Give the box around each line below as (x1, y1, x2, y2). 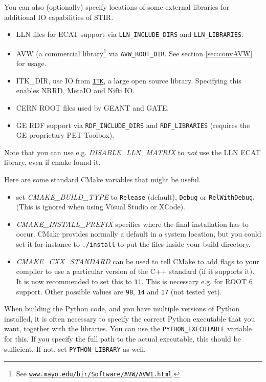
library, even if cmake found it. (4, 157, 101, 167)
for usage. (16, 58, 47, 69)
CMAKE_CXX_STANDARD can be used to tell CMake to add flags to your (16, 256, 259, 266)
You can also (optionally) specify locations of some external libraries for (4, 2, 230, 12)
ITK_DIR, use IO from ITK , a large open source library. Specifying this (16, 75, 241, 86)
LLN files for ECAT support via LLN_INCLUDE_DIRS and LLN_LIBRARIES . (16, 29, 243, 39)
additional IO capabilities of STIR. (4, 11, 114, 22)
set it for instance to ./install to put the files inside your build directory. (16, 239, 251, 249)
